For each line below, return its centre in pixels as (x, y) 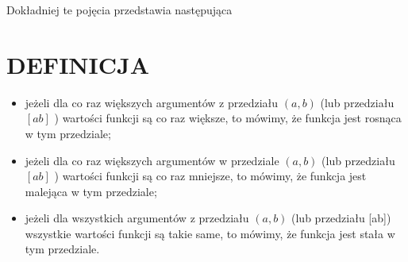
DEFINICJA (78, 64)
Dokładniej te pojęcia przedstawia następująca (119, 10)
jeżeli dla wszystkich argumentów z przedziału (137, 218)
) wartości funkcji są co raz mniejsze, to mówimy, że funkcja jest (210, 176)
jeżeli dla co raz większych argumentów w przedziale (152, 160)
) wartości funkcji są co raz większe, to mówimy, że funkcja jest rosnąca (228, 118)
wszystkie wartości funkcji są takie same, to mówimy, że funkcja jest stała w (210, 233)
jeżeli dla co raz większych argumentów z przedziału (152, 102)
